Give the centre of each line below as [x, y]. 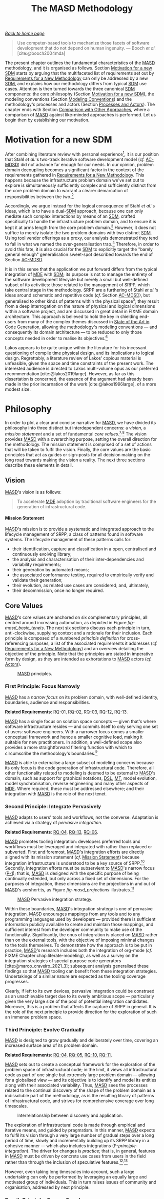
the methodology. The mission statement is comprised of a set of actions [79, 444]
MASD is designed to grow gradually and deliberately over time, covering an [82, 1041]
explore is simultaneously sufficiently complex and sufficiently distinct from [81, 185]
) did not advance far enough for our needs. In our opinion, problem [86, 164]
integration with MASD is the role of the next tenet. [56, 794]
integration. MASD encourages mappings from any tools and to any [73, 914]
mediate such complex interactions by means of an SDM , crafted [70, 216]
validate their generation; [37, 580]
